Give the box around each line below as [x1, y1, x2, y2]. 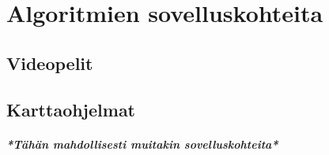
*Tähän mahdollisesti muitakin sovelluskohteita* [6, 135, 278, 152]
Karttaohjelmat [6, 97, 136, 121]
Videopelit [6, 50, 93, 75]
